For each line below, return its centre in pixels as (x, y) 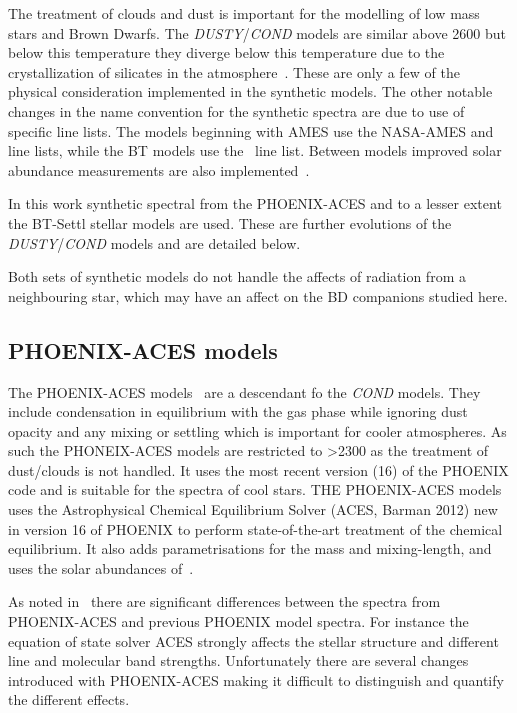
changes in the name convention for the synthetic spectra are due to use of (236, 110)
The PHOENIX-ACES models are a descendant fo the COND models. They (244, 391)
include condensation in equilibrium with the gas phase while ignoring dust (238, 411)
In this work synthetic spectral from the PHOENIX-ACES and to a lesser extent (255, 203)
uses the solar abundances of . (101, 567)
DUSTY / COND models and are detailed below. (154, 242)
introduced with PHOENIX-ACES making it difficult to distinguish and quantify (256, 679)
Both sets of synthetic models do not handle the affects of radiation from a (237, 276)
